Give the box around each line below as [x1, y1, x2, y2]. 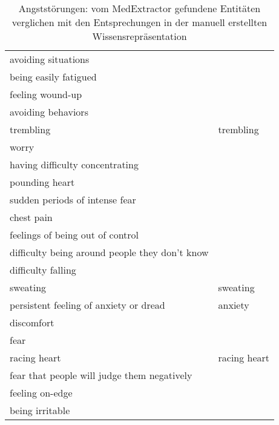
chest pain [10, 210, 53, 224]
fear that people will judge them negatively [10, 368, 192, 382]
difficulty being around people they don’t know [10, 245, 209, 259]
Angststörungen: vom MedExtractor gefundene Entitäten [18, 1, 261, 15]
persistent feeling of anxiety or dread [10, 298, 165, 312]
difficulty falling [10, 263, 76, 277]
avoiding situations [10, 52, 90, 66]
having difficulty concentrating [10, 157, 139, 171]
